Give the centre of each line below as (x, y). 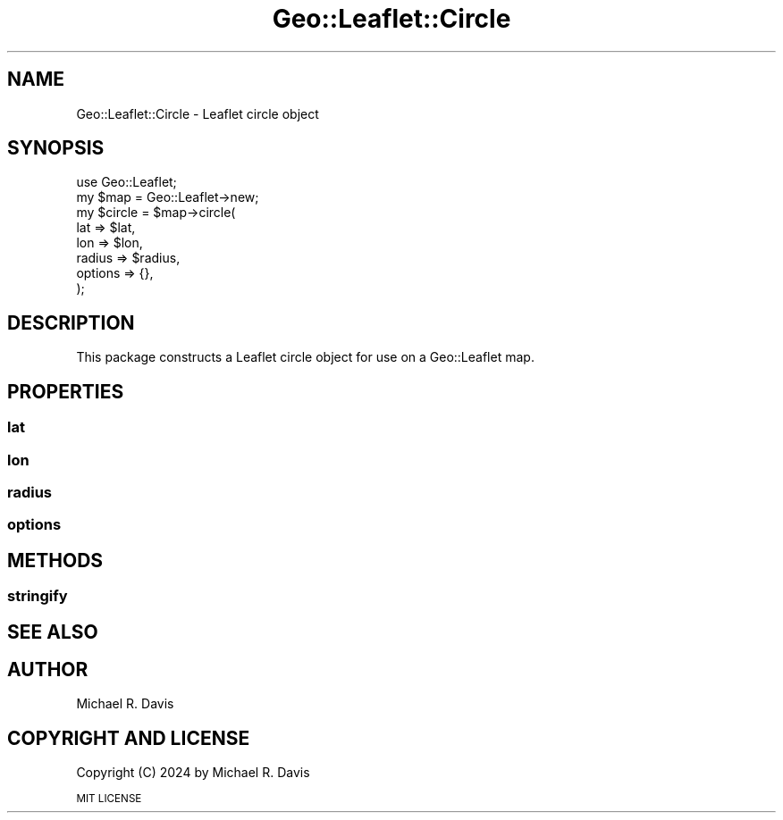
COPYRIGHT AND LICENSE (129, 738)
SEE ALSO (53, 632)
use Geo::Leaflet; (126, 182)
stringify (38, 596)
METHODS (55, 560)
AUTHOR (48, 669)
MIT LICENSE (109, 799)
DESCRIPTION (71, 322)
